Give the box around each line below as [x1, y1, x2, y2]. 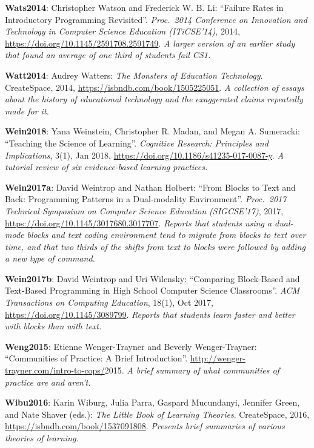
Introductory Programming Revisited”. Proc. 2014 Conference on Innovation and [5, 13, 307, 25]
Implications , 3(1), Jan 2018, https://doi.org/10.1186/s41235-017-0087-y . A [5, 148, 284, 161]
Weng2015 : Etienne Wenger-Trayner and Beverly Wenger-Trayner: [5, 340, 257, 352]
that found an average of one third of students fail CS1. [5, 48, 211, 61]
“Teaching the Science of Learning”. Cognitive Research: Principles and [5, 136, 269, 149]
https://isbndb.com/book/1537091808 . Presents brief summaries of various [5, 420, 285, 432]
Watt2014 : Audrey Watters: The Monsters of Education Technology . [5, 68, 263, 81]
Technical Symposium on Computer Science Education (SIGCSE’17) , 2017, [5, 204, 284, 217]
